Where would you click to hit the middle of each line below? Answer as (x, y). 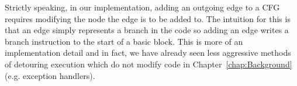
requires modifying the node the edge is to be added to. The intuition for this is (148, 18)
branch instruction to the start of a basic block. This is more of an (124, 41)
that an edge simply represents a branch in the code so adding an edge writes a (147, 30)
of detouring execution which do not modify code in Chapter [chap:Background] (148, 64)
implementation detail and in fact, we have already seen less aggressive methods (148, 53)
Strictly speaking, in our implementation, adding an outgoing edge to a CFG (142, 7)
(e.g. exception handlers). (50, 75)
